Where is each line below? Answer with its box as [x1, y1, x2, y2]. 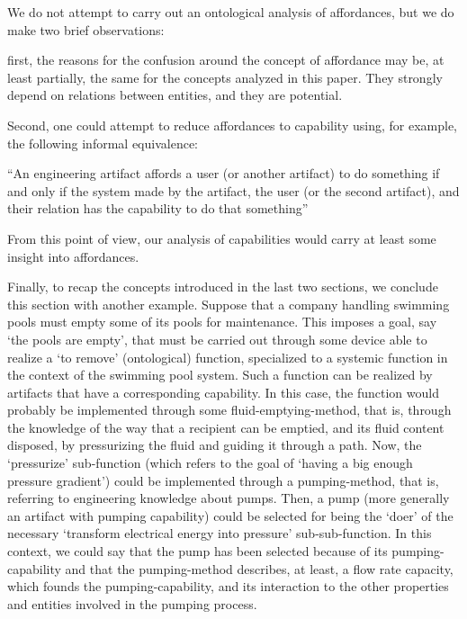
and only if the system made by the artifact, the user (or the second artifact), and [7, 181, 460, 200]
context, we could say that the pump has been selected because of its [7, 542, 388, 561]
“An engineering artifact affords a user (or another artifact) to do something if [7, 164, 440, 183]
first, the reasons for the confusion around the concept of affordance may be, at [7, 50, 445, 69]
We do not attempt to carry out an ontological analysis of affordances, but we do [7, 3, 454, 21]
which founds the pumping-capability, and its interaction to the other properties [7, 577, 449, 596]
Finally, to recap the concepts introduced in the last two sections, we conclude [7, 277, 438, 296]
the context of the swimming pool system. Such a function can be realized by [7, 365, 433, 384]
